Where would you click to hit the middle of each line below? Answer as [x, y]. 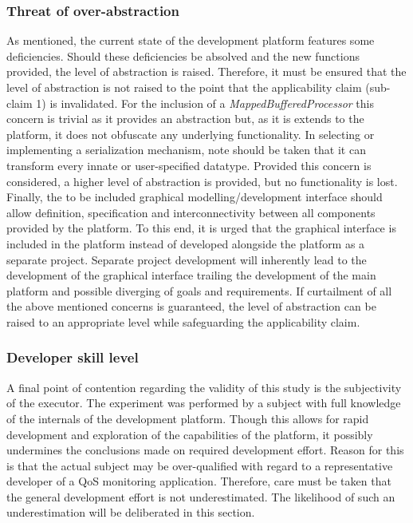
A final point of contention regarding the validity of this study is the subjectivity [204, 387]
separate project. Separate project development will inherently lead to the [187, 259]
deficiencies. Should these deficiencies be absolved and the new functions [183, 55]
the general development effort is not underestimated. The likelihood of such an [201, 496]
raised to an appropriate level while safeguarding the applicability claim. [183, 321]
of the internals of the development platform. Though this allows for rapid [188, 418]
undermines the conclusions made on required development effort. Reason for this [205, 450]
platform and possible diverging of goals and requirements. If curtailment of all [199, 290]
